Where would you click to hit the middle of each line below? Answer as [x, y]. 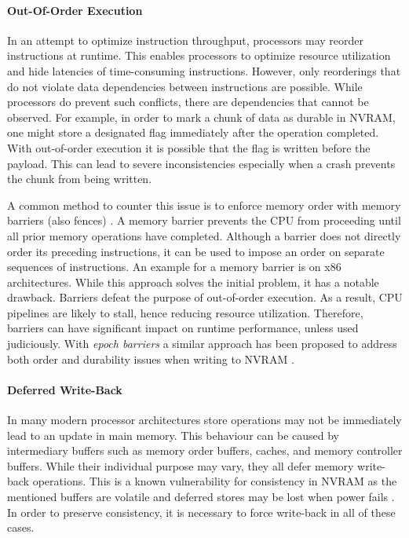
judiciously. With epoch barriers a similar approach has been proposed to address [202, 344]
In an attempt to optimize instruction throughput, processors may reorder [186, 40]
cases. [21, 527]
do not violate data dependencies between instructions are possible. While [185, 86]
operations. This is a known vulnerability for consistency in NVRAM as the [215, 481]
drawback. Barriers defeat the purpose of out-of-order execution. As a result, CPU [205, 297]
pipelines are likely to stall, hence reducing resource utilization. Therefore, [185, 312]
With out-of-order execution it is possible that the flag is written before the [189, 147]
